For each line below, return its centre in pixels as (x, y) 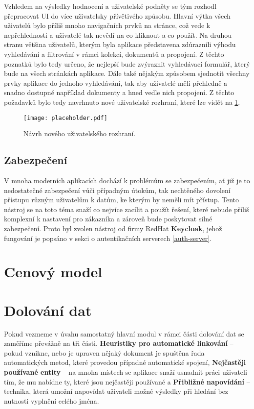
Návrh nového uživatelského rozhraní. (80, 133)
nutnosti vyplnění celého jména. (52, 400)
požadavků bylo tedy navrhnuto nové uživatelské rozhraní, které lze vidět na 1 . (122, 102)
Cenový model (53, 272)
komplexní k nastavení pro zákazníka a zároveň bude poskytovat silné (108, 219)
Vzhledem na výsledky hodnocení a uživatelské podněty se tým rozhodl (110, 6)
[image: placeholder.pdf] (65, 118)
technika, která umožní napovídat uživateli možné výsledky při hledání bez (116, 391)
